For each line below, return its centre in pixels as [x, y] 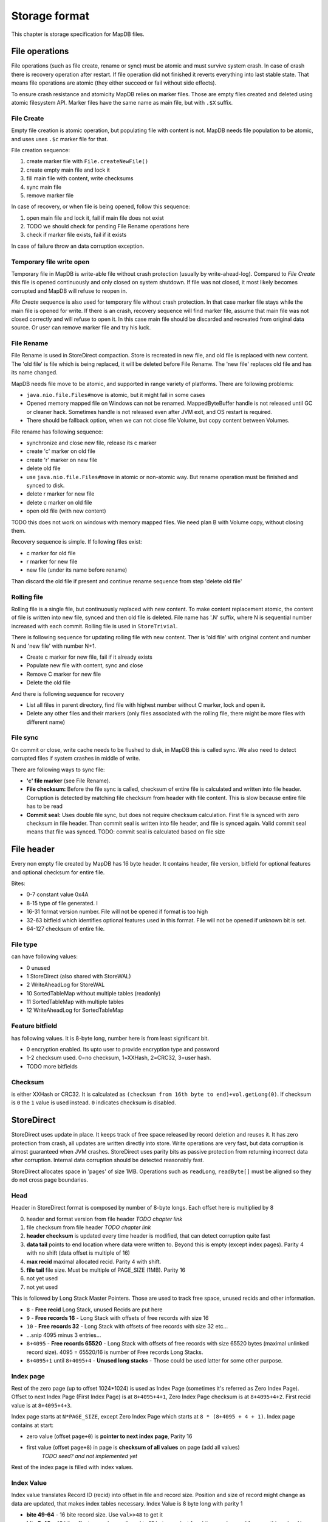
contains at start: [32, 1425]
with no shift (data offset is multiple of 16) [78, 1253]
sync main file [44, 187]
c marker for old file [51, 553]
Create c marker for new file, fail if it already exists [90, 657]
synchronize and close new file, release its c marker [91, 443]
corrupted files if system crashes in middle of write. [76, 759]
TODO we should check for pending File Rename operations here [108, 226]
